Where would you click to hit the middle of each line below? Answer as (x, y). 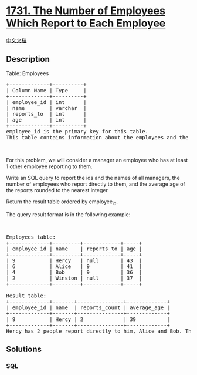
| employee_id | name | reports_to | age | (74, 249)
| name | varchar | (46, 108)
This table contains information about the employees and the (97, 137)
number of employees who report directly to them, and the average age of (96, 184)
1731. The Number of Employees (86, 11)
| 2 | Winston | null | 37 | (74, 278)
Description (28, 59)
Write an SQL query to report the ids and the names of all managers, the (93, 178)
